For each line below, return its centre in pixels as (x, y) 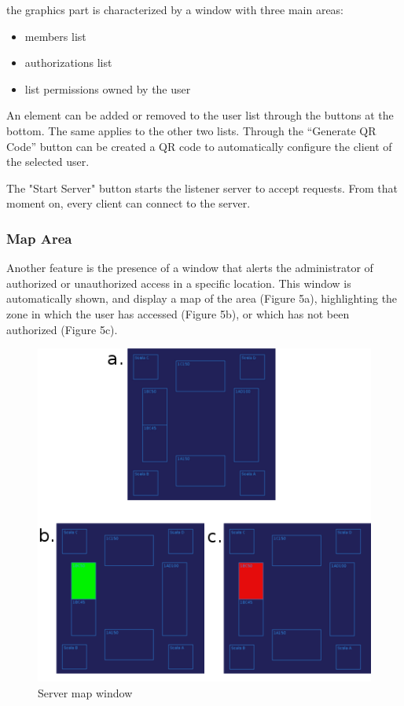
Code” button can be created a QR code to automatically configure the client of (199, 146)
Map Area (39, 238)
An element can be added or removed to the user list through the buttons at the (200, 115)
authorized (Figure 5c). (62, 329)
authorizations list (68, 63)
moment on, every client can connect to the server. (129, 203)
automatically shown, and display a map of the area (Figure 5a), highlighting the (202, 298)
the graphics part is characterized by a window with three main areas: (175, 9)
